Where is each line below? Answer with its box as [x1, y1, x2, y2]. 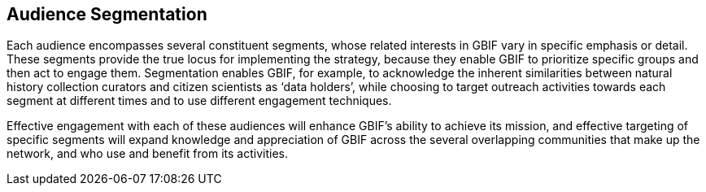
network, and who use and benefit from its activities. [7, 146, 288, 161]
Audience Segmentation [7, 4, 207, 24]
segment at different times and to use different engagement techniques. [7, 94, 392, 108]
